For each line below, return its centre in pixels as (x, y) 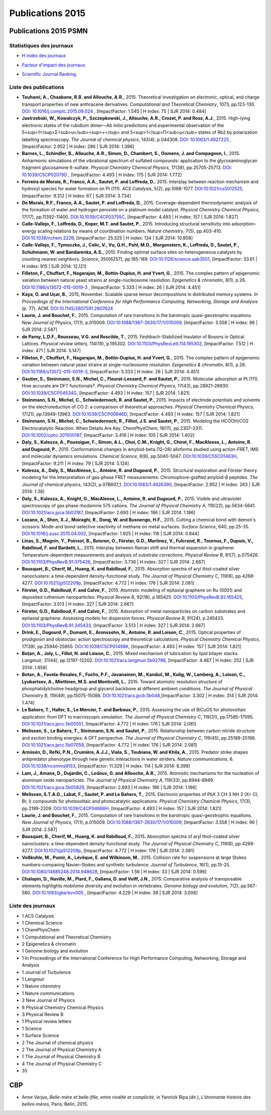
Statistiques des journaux (41, 45)
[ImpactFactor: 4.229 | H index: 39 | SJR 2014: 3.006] (143, 893)
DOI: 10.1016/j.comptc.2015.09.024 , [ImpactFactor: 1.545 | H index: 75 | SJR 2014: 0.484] (114, 111)
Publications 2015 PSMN (48, 31)
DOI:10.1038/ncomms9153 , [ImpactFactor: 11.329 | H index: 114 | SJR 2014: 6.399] (106, 766)
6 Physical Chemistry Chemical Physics (63, 1007)
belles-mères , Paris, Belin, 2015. (55, 1104)
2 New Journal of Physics (48, 1000)
